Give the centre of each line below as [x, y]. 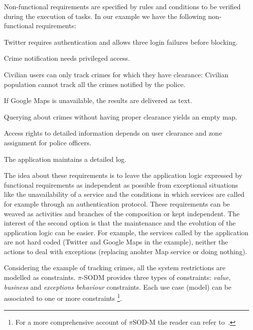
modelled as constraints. [40, 277]
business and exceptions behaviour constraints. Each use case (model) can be [118, 287]
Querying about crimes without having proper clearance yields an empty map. [121, 116]
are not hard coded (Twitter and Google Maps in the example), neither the [116, 242]
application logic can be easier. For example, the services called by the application [126, 232]
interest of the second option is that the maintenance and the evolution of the [120, 223]
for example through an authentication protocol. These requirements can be [117, 203]
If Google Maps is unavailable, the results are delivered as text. [98, 100]
